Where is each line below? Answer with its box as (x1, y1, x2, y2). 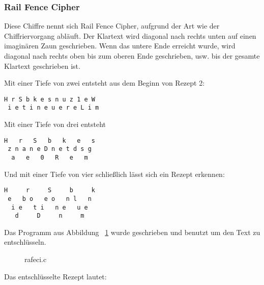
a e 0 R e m (11, 154, 88, 161)
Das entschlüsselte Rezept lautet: (4, 271, 107, 281)
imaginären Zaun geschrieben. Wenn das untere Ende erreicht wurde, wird (4, 40, 236, 51)
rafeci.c (24, 254, 47, 265)
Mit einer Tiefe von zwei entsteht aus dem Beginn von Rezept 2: (4, 77, 205, 88)
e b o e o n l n (8, 195, 92, 202)
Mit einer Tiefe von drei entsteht (4, 119, 106, 129)
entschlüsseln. (4, 237, 46, 247)
